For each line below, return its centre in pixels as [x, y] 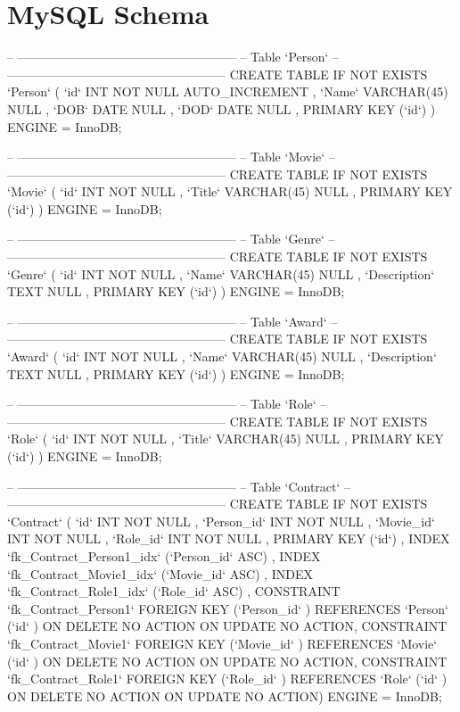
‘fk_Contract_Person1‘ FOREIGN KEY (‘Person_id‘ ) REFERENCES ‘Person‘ [228, 608]
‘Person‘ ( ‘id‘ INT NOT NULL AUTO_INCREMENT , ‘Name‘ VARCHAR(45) [228, 91]
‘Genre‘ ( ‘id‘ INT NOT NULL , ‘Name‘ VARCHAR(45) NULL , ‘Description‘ [221, 273]
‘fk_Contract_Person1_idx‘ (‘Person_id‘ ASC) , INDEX [164, 555]
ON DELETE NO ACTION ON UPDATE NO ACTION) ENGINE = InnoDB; [225, 695]
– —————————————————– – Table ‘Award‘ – [172, 321]
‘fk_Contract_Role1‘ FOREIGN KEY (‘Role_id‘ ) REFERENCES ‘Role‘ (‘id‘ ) [227, 679]
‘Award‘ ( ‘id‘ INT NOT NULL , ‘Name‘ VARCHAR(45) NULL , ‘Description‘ [222, 356]
